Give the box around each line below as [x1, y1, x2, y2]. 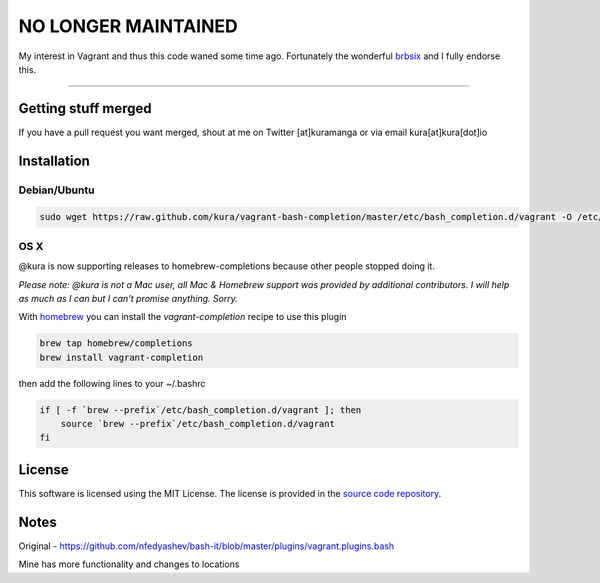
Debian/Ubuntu [18, 183, 95, 197]
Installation [18, 152, 90, 169]
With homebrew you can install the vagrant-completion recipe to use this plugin [18, 311, 347, 323]
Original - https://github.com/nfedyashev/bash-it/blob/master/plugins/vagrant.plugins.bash [18, 540, 395, 552]
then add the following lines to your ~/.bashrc [18, 377, 206, 389]
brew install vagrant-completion [39, 351, 204, 363]
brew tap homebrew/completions [39, 338, 194, 349]
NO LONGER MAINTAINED [18, 15, 239, 37]
